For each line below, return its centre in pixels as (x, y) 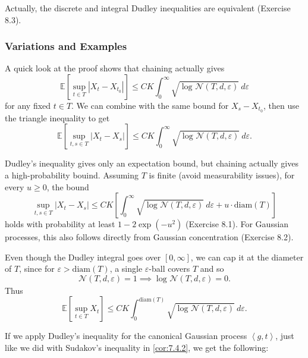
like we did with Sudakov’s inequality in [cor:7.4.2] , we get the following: (137, 347)
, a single (126, 268)
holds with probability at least (60, 224)
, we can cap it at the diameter (247, 257)
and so (212, 268)
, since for (37, 268)
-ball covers (169, 268)
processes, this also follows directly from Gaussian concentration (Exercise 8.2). (149, 237)
